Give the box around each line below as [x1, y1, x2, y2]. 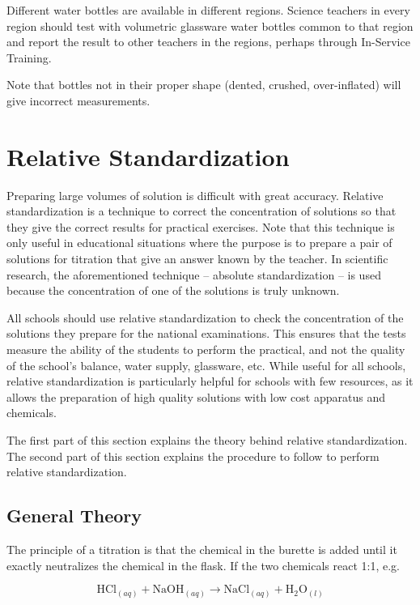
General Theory [6, 503, 142, 528]
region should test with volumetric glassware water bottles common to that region [6, 17, 414, 34]
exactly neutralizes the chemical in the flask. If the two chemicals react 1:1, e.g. [6, 556, 400, 573]
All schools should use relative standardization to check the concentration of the [6, 309, 404, 326]
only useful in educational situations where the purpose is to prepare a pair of [6, 234, 392, 251]
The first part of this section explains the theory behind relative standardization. [6, 432, 408, 448]
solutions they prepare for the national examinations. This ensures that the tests [6, 325, 406, 342]
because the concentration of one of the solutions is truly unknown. [6, 282, 340, 299]
